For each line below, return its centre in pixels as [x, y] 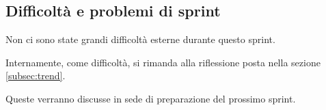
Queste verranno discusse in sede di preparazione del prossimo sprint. [151, 98]
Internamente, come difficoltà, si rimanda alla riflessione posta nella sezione [163, 62]
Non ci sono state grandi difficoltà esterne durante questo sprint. [140, 39]
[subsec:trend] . [36, 75]
